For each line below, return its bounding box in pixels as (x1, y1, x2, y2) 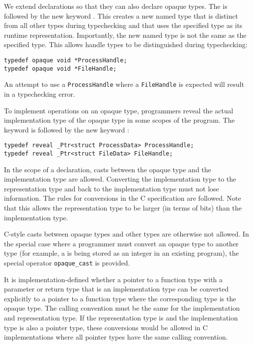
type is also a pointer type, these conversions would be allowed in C (4, 322, 208, 332)
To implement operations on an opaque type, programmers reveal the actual (4, 105, 233, 115)
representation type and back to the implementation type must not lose (4, 183, 219, 193)
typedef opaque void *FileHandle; (4, 65, 117, 72)
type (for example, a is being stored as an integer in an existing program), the (4, 248, 239, 258)
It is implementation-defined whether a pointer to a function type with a (4, 274, 223, 284)
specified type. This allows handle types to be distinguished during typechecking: (4, 39, 248, 50)
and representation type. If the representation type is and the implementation (4, 313, 238, 322)
